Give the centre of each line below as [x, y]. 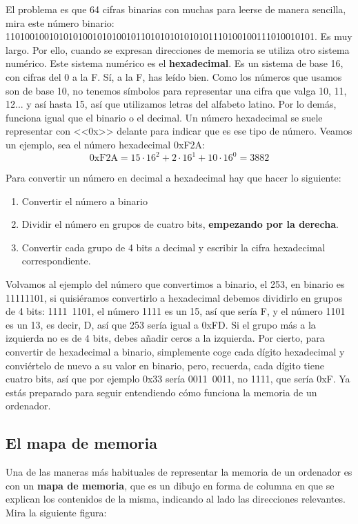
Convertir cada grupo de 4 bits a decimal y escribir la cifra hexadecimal [173, 247]
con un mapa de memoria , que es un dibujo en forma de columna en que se [170, 485]
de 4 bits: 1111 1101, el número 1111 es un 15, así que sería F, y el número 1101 [176, 311]
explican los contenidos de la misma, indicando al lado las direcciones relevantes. [176, 499]
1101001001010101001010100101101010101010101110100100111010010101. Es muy [179, 36]
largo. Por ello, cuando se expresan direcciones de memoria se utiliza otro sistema [178, 49]
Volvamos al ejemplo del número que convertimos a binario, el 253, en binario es [175, 284]
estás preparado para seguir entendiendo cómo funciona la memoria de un [161, 392]
